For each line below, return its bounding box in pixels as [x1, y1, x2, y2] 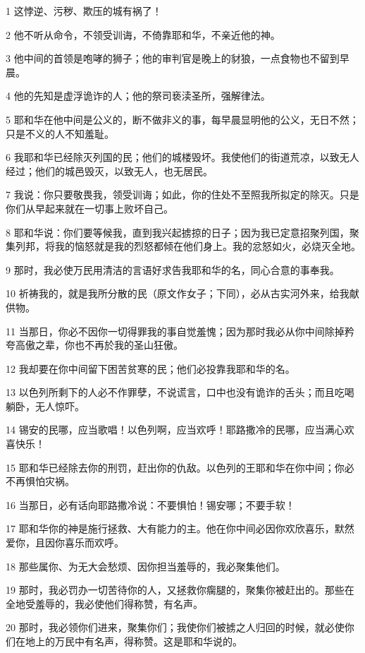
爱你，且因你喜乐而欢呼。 [6, 535, 124, 550]
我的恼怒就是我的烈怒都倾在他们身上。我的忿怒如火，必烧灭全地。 [54, 239, 361, 253]
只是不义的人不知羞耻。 [6, 126, 114, 140]
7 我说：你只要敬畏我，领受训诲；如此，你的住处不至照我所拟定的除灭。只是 [6, 187, 359, 202]
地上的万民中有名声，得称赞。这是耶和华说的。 [25, 634, 242, 648]
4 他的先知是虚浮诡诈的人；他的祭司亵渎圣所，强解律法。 [6, 88, 271, 103]
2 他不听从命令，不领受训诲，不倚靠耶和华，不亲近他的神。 [6, 27, 280, 42]
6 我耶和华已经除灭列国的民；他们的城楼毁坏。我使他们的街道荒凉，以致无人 [6, 150, 359, 164]
